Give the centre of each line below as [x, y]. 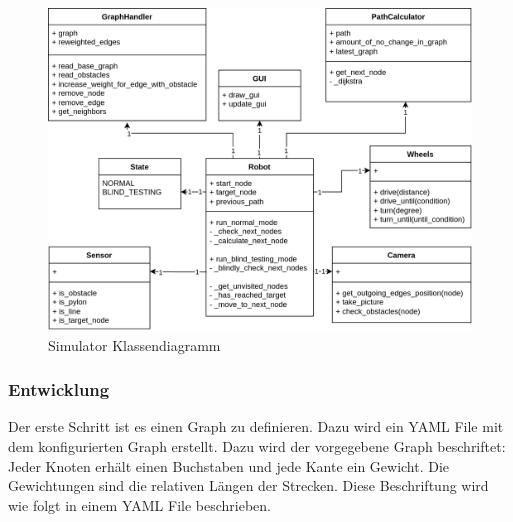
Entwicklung [59, 389]
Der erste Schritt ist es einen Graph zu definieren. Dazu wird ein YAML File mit [256, 426]
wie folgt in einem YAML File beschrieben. [140, 504]
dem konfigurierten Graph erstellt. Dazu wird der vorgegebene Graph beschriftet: [257, 445]
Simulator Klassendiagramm [134, 344]
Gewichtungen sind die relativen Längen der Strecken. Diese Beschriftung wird [248, 485]
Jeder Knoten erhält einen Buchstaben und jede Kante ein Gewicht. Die [229, 465]
